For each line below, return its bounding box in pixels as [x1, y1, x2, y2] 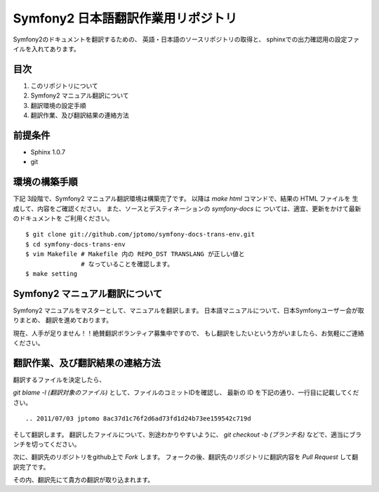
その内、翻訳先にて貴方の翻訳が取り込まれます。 [13, 476, 154, 484]
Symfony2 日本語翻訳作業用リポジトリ [13, 11, 238, 26]
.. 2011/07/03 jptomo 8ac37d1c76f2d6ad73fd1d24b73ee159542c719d [25, 415, 252, 423]
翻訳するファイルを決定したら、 [13, 375, 105, 384]
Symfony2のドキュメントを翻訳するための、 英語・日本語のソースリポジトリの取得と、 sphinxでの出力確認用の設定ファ [13, 35, 359, 44]
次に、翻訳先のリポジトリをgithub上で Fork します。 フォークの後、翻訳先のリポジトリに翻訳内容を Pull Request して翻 [13, 453, 359, 461]
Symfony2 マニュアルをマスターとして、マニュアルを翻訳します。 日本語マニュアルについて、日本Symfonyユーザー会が [13, 306, 358, 314]
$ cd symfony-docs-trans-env [25, 240, 126, 248]
